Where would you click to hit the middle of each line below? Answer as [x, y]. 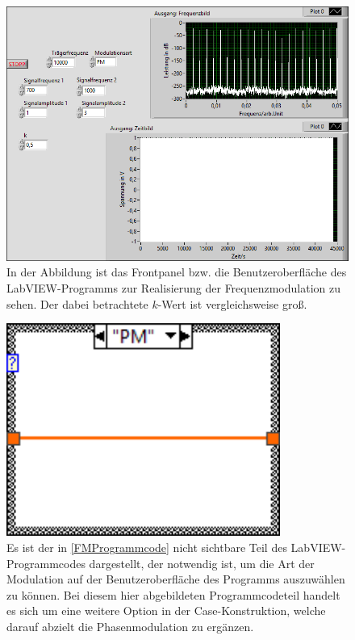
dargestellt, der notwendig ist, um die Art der [202, 563]
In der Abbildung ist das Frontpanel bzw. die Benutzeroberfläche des [177, 272]
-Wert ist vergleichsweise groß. [232, 303]
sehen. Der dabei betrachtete [77, 303]
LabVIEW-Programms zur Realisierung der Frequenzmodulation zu [174, 287]
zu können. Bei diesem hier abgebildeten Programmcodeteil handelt [173, 594]
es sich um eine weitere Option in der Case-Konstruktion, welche [166, 611]
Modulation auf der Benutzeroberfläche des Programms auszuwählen [176, 579]
